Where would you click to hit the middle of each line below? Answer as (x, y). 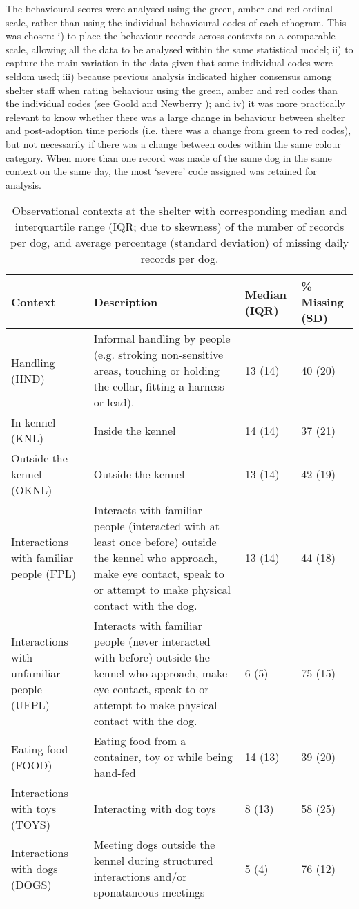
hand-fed (115, 773)
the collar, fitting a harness (159, 386)
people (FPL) (44, 574)
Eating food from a (140, 741)
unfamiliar (36, 673)
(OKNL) (32, 490)
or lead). (114, 402)
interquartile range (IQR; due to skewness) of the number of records (179, 227)
